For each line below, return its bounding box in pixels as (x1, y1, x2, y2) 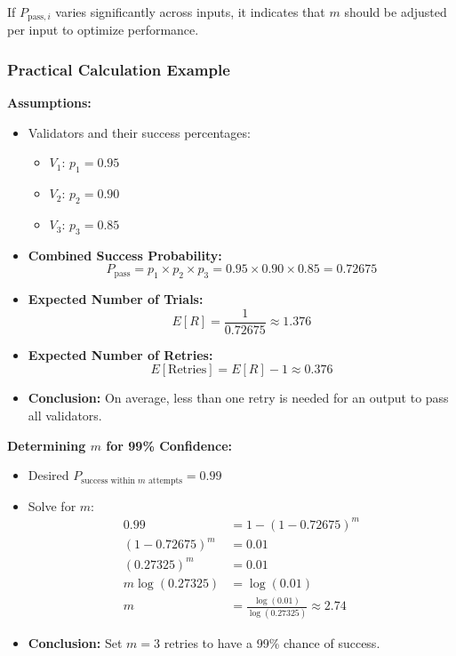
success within (81, 476, 135, 485)
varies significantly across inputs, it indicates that (55, 3, 325, 20)
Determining (7, 436, 86, 454)
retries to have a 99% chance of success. (164, 633, 380, 652)
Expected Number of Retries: (28, 345, 213, 364)
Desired (28, 466, 69, 484)
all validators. (28, 406, 102, 425)
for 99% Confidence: (106, 436, 232, 454)
